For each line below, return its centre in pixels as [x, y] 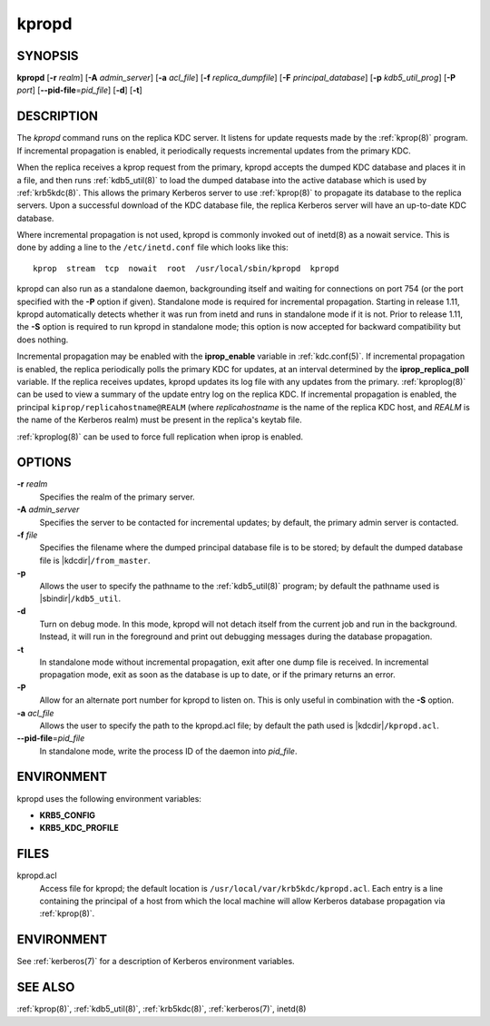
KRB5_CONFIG [67, 815]
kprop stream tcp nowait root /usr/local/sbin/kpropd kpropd [186, 268]
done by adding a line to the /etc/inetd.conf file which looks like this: [153, 247]
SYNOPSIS [48, 56]
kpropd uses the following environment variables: [109, 798]
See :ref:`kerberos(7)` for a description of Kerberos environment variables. [156, 962]
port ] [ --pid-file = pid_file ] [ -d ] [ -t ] [79, 90]
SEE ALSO [46, 987]
